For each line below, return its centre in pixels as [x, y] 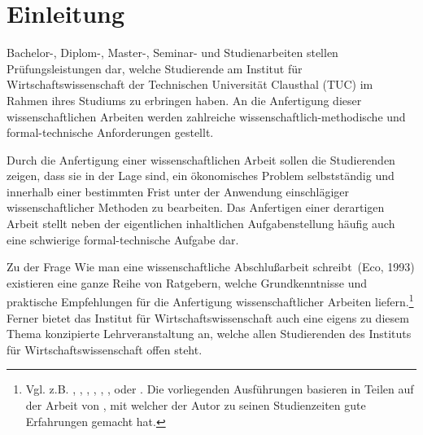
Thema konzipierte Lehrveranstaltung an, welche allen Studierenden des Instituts [209, 334]
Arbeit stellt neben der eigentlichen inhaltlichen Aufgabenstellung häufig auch [201, 224]
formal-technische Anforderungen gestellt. [110, 132]
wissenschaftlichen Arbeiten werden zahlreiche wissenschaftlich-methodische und [206, 116]
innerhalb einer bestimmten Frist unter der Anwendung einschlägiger [178, 191]
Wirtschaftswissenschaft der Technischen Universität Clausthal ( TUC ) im [190, 84]
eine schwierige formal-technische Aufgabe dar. [123, 239]
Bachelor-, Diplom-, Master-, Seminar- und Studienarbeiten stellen [172, 53]
